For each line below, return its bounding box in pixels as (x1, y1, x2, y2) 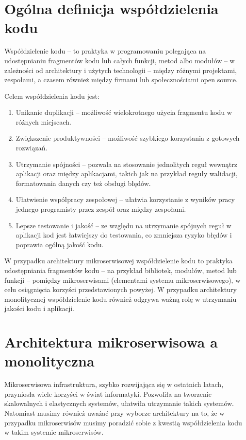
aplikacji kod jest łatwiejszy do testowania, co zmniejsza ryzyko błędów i (16, 230, 232, 240)
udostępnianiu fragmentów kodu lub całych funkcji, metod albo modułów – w (4, 55, 235, 65)
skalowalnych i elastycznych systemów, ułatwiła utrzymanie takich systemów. (4, 398, 234, 408)
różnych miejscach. (16, 116, 71, 127)
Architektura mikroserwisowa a (4, 332, 218, 352)
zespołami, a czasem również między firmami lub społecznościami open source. (4, 74, 238, 85)
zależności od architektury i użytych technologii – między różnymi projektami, (4, 65, 237, 75)
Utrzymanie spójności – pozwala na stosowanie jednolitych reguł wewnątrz (16, 159, 238, 169)
